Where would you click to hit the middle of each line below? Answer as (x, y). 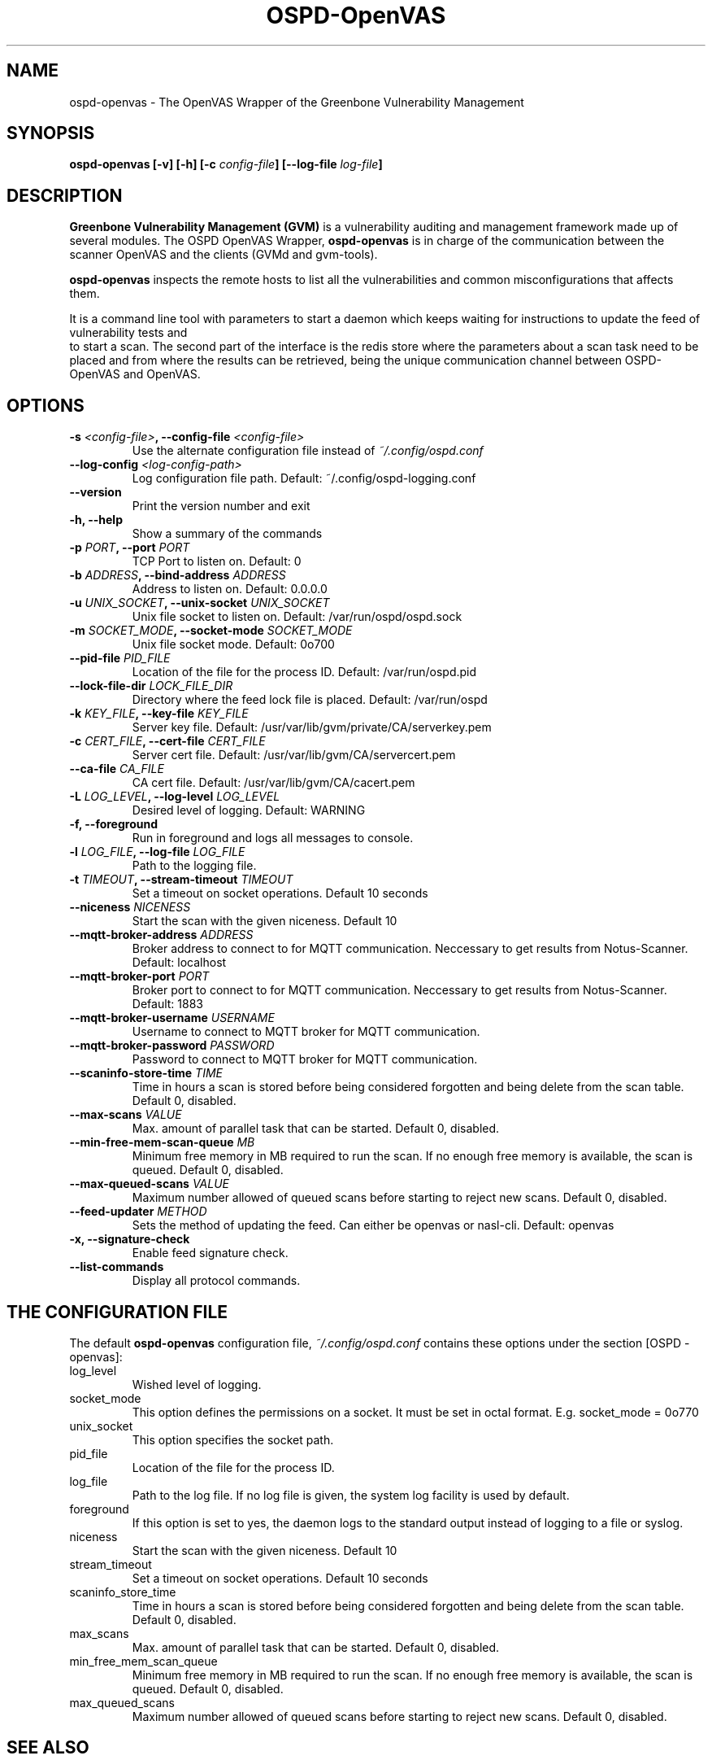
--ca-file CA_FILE (117, 769)
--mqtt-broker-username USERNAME (172, 1018)
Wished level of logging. (197, 1384)
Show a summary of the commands (227, 534)
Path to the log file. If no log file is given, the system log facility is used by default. (351, 1495)
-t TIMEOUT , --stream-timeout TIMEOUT (181, 880)
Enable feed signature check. (210, 1253)
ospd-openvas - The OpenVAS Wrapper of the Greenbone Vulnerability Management (297, 102)
